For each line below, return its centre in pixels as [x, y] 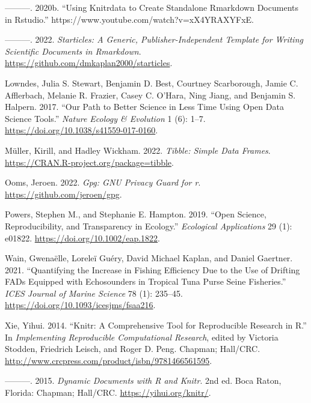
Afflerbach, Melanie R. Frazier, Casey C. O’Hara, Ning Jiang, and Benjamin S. [150, 95]
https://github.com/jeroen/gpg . [63, 194]
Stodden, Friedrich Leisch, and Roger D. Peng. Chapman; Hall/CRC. [133, 349]
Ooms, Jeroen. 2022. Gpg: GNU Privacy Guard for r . [103, 182]
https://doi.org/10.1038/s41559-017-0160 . [82, 130]
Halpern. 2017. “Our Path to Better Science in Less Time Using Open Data [144, 107]
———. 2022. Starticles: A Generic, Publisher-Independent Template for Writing [154, 39]
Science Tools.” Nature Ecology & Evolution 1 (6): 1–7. [105, 118]
